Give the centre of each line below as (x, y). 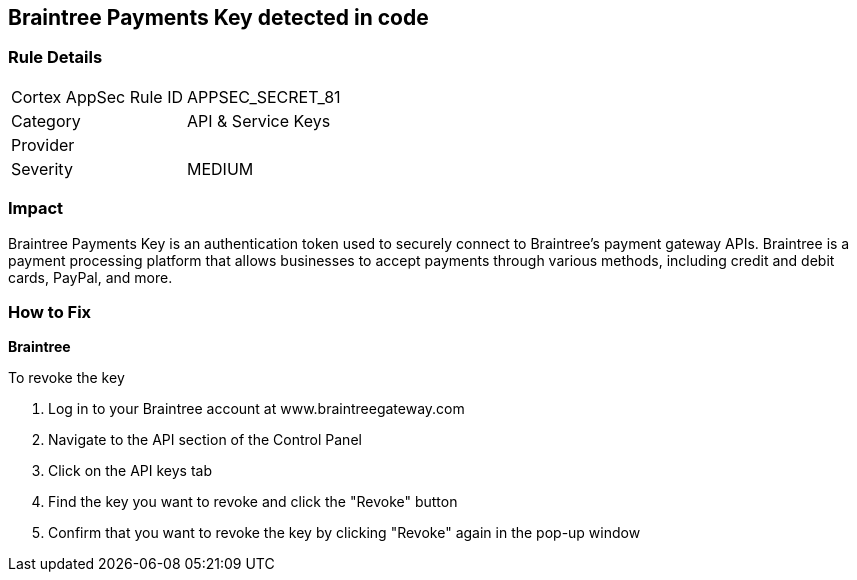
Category (46, 120)
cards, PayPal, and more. (90, 277)
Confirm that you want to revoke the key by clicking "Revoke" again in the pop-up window (344, 533)
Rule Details (55, 57)
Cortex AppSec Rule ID (97, 96)
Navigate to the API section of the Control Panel (205, 440)
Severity (42, 168)
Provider (43, 144)
